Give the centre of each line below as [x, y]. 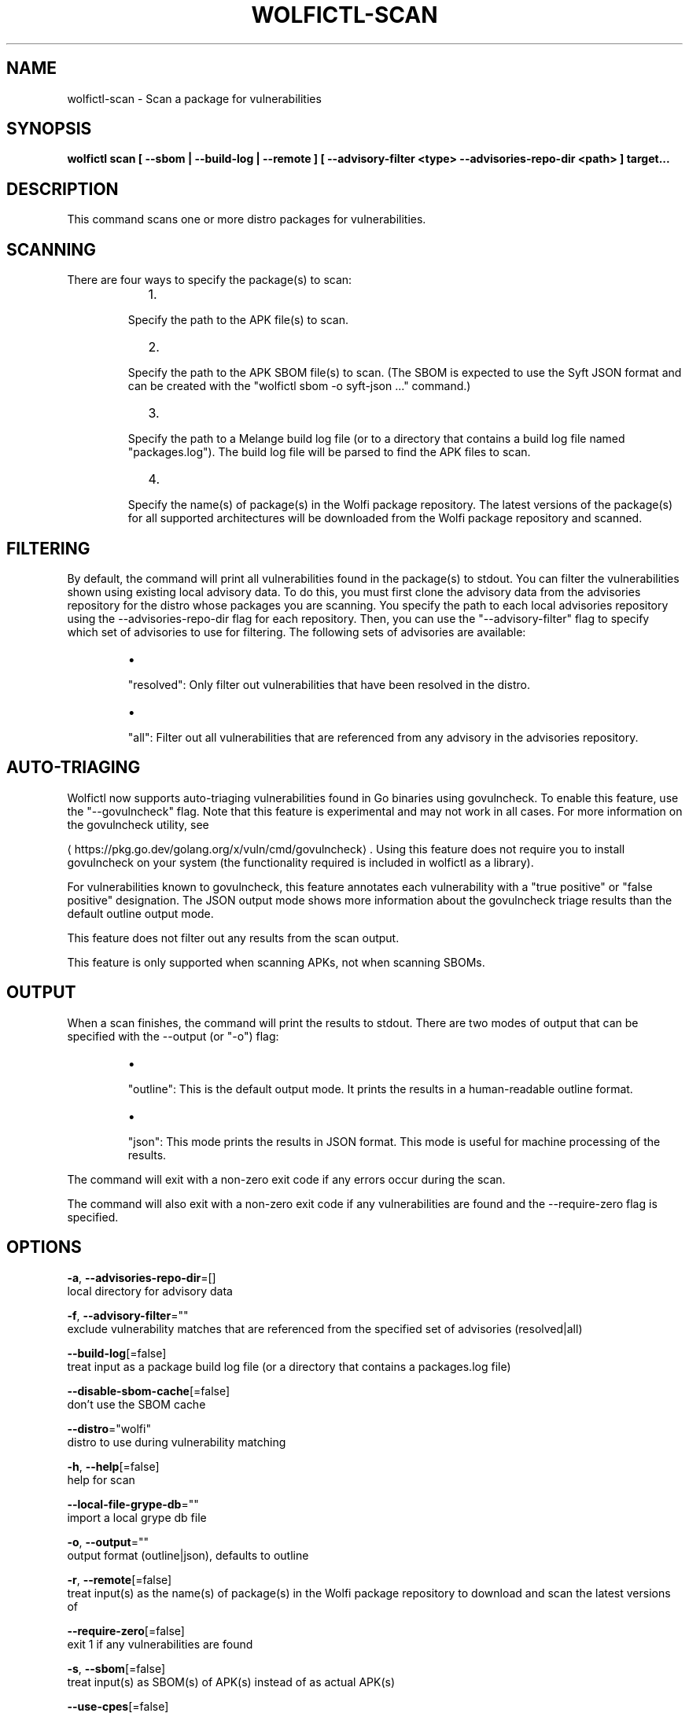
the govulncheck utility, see [138, 824]
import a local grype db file [137, 1517]
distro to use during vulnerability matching [177, 1442]
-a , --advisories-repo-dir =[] [142, 1277]
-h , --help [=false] [113, 1466]
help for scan [101, 1479]
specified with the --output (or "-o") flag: [173, 1036]
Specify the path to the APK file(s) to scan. [238, 320]
